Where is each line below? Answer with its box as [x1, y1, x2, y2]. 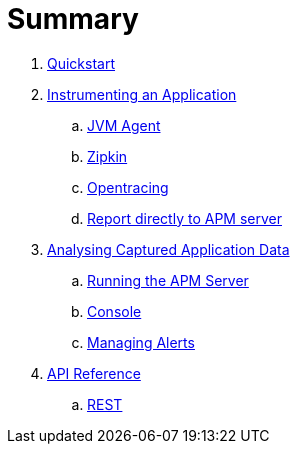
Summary [7, 2, 139, 36]
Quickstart [47, 54, 116, 72]
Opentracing [87, 178, 169, 196]
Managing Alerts [87, 333, 195, 351]
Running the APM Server [87, 271, 249, 289]
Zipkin [87, 147, 128, 165]
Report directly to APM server [87, 209, 282, 227]
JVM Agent [87, 116, 161, 134]
